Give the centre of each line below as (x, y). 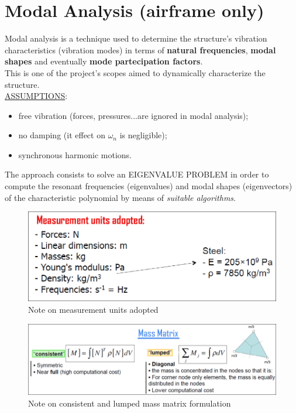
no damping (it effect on (62, 135)
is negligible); (143, 135)
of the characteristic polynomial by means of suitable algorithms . (120, 197)
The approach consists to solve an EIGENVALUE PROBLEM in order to (137, 174)
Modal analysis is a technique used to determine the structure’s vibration (136, 38)
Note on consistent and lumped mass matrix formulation (130, 403)
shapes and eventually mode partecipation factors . (104, 61)
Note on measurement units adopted (93, 309)
